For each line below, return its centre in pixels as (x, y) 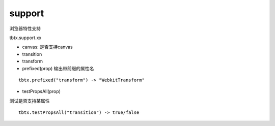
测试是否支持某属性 (30, 101)
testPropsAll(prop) (41, 91)
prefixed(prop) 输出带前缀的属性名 (58, 68)
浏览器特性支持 (25, 28)
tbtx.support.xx (25, 38)
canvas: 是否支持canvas (48, 47)
